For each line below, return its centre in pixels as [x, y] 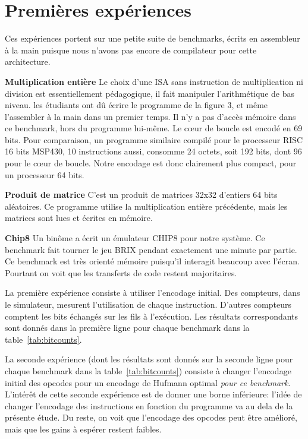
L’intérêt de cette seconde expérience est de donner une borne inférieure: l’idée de [153, 394]
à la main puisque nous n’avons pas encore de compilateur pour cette [131, 50]
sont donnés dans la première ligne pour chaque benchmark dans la [127, 328]
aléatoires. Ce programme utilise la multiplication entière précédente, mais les [146, 206]
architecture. [28, 61]
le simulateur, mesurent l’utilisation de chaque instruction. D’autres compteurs [148, 304]
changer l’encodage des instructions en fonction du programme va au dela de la [149, 405]
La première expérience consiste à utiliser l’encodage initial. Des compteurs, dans [153, 293]
